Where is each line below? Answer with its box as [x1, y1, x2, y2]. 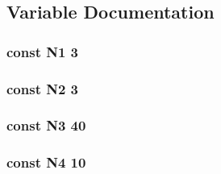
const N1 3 [6, 41, 79, 61]
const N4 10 [6, 152, 86, 172]
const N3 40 [6, 115, 86, 135]
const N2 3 [6, 78, 79, 98]
